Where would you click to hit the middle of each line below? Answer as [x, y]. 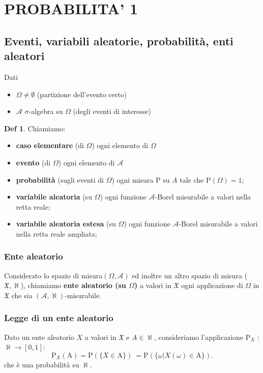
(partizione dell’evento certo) [82, 94]
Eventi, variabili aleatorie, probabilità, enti [119, 40]
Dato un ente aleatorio [39, 337]
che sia [22, 295]
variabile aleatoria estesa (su [66, 224]
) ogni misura [133, 179]
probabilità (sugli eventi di [60, 179]
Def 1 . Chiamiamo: [35, 128]
